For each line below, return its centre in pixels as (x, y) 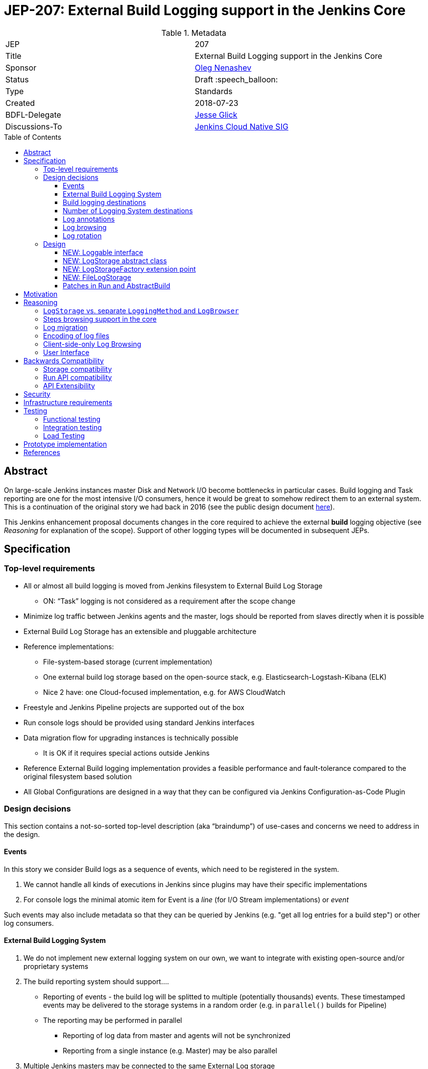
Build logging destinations (105, 202)
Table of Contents (33, 137)
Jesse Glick (216, 115)
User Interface (66, 352)
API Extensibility (69, 385)
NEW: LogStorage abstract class (115, 260)
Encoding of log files (76, 335)
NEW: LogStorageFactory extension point (129, 269)
